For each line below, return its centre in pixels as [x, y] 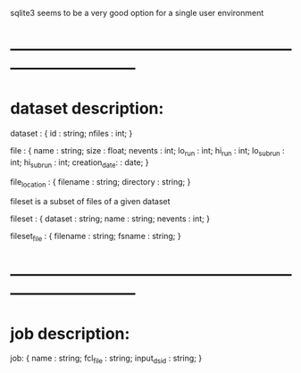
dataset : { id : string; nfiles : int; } [71, 134]
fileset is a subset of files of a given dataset [90, 201]
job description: [70, 333]
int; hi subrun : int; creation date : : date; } [79, 163]
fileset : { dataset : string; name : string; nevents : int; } [110, 219]
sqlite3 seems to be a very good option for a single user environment [137, 13]
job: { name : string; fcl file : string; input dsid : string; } [106, 359]
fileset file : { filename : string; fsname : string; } [96, 237]
